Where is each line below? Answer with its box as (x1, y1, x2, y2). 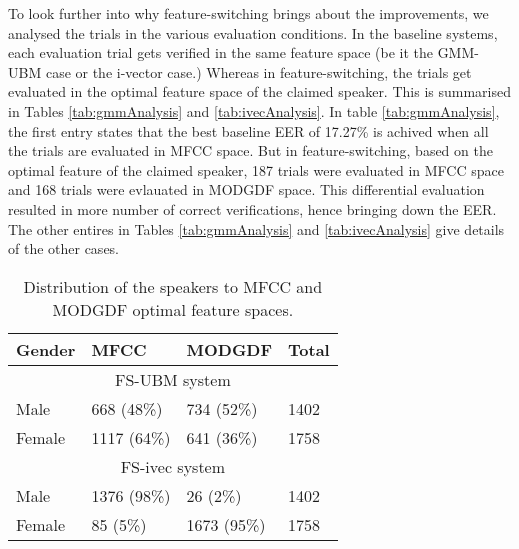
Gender (16, 337, 76, 361)
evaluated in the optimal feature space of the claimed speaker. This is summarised (8, 81, 511, 102)
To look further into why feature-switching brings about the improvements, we (8, 3, 489, 23)
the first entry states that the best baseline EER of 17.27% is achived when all (8, 120, 489, 141)
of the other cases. (8, 238, 120, 259)
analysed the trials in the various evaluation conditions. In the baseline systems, (8, 22, 498, 43)
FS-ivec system (120, 454, 226, 478)
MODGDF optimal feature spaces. (52, 297, 294, 321)
